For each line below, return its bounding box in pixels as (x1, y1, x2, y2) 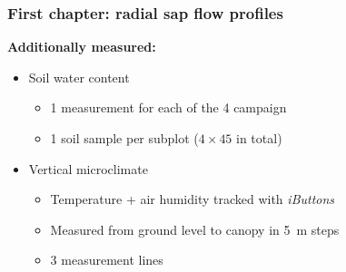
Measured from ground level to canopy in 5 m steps (50, 219, 340, 238)
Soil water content (28, 67, 130, 86)
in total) (236, 129, 282, 147)
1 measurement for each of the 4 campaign (50, 98, 287, 117)
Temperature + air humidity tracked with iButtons (50, 189, 335, 209)
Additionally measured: (7, 37, 156, 56)
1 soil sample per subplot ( (50, 129, 199, 147)
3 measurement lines (50, 250, 163, 269)
